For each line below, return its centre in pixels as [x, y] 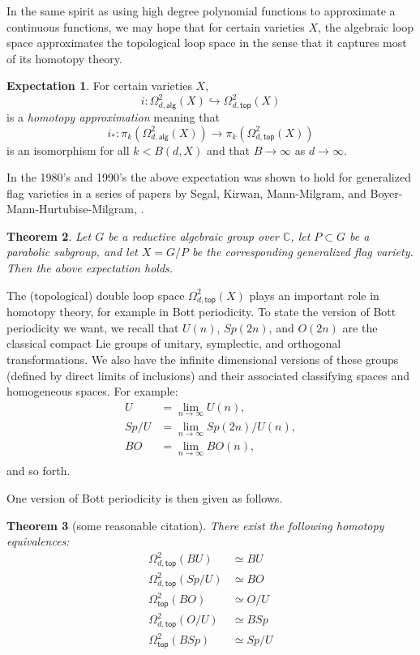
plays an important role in [314, 295]
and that [229, 150]
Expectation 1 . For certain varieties [99, 86]
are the [360, 327]
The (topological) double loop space [96, 295]
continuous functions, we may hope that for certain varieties [156, 26]
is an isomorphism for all [68, 150]
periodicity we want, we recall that [93, 327]
